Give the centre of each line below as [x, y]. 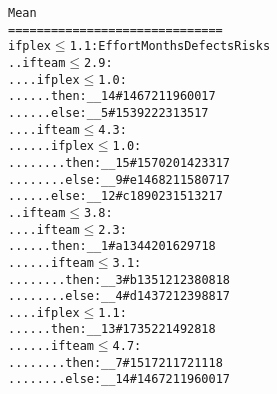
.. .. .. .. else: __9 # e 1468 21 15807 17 [119, 179]
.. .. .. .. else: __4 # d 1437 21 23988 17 [119, 296]
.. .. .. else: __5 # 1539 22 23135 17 [108, 112]
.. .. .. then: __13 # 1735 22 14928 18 [112, 329]
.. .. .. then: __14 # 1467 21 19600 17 [112, 96]
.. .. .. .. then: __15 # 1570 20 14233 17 [119, 162]
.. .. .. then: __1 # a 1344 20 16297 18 [112, 246]
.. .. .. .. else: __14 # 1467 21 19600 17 [119, 379]
